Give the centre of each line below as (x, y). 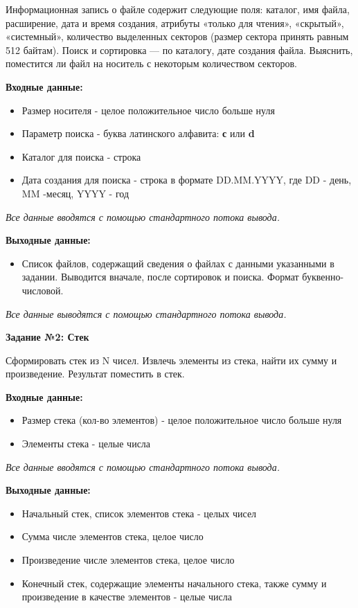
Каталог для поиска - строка (81, 156)
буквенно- (323, 277)
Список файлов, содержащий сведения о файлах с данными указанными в (178, 263)
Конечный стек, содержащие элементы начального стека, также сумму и (174, 583)
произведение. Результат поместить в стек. (95, 374)
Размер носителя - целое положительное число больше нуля (148, 110)
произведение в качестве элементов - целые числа (127, 597)
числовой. (43, 290)
